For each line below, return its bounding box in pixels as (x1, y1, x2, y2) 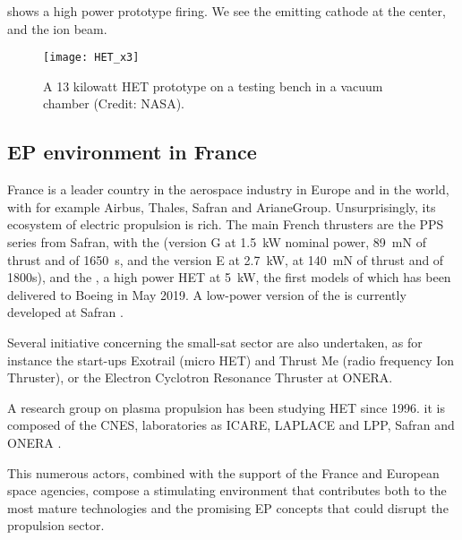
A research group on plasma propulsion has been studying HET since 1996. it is (7, 398, 445, 416)
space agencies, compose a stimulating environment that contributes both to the (7, 481, 447, 500)
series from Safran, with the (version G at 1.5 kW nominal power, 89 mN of (7, 233, 426, 252)
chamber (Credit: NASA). (43, 94, 184, 113)
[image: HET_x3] (43, 51, 140, 64)
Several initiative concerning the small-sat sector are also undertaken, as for (7, 332, 423, 351)
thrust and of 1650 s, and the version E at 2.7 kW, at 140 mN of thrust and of (7, 250, 444, 269)
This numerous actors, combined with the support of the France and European (7, 463, 440, 482)
